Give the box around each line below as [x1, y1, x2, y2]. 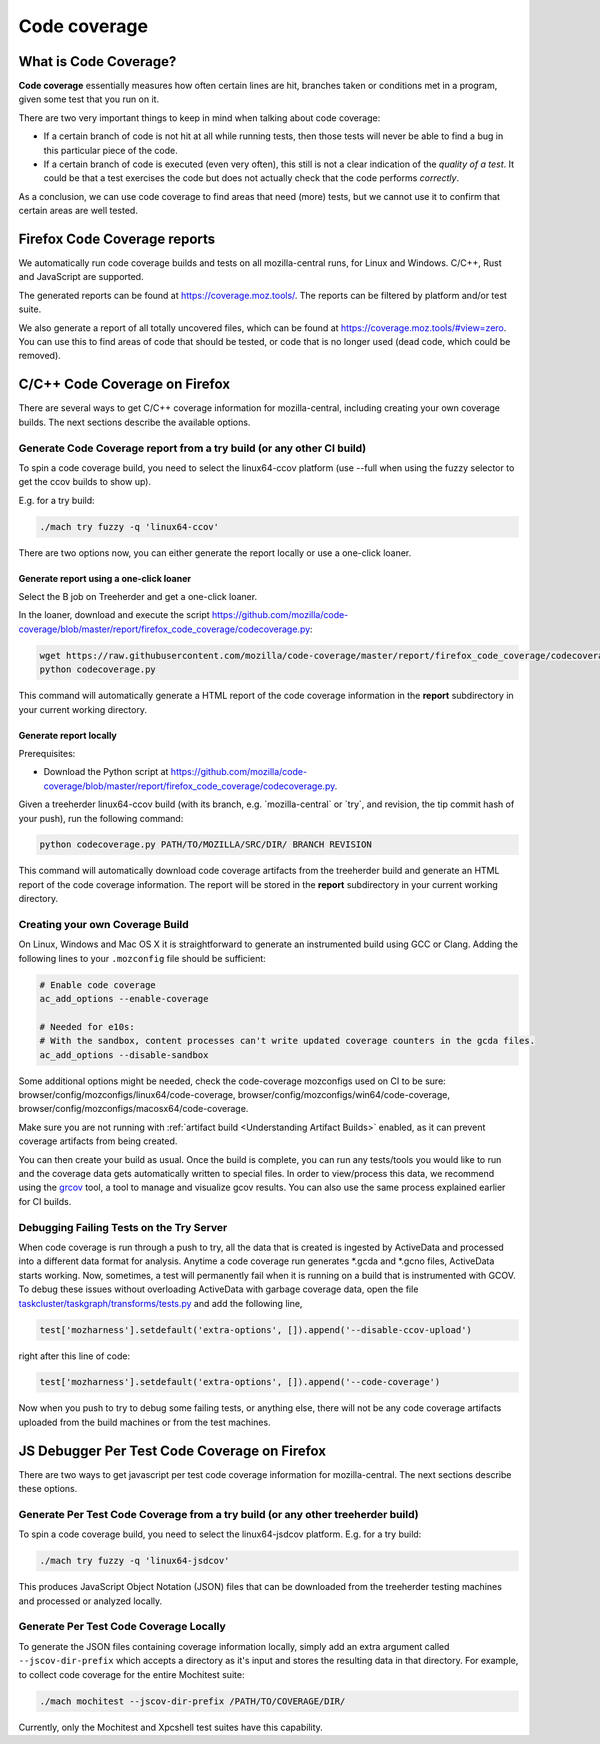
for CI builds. [18, 1195, 72, 1207]
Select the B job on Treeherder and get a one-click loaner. [18, 591, 258, 603]
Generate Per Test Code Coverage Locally [18, 1620, 227, 1634]
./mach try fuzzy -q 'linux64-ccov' [39, 521, 220, 532]
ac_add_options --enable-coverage [39, 993, 209, 1005]
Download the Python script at [43, 766, 169, 778]
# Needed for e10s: [39, 1021, 135, 1032]
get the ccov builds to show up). [18, 476, 152, 488]
